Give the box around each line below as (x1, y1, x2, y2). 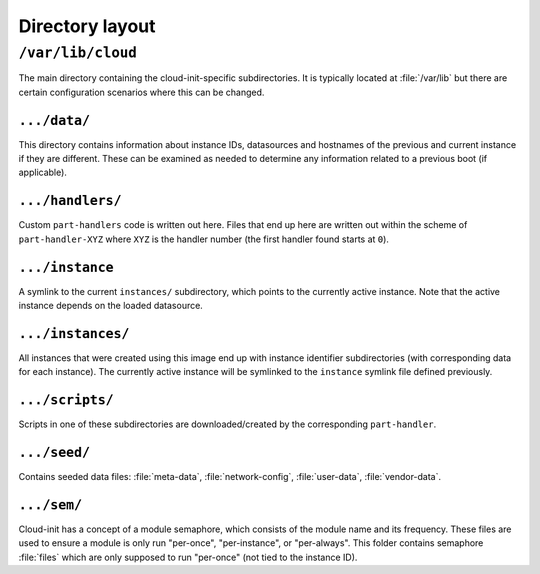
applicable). (18, 166, 67, 179)
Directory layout (18, 15, 156, 37)
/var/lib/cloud (18, 44, 137, 62)
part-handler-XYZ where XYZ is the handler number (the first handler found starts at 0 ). (18, 233, 390, 245)
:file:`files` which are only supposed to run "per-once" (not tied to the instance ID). (18, 551, 358, 563)
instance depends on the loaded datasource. (18, 300, 204, 312)
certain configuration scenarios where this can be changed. (18, 86, 265, 98)
